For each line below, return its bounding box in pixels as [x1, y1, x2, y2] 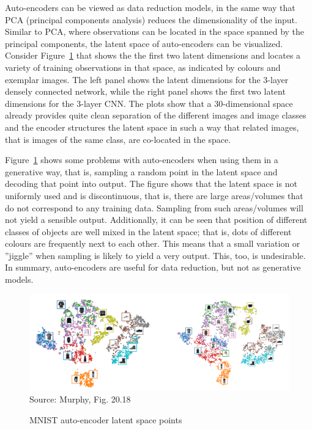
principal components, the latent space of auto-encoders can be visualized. [5, 37, 283, 49]
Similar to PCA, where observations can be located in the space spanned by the [5, 25, 305, 38]
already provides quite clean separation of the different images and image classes [5, 109, 306, 122]
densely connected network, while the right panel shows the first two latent [5, 85, 286, 98]
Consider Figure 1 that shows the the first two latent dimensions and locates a [5, 49, 301, 62]
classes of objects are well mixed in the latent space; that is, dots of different [5, 225, 292, 238]
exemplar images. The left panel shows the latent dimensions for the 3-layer [5, 73, 289, 86]
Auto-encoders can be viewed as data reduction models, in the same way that [5, 1, 295, 13]
